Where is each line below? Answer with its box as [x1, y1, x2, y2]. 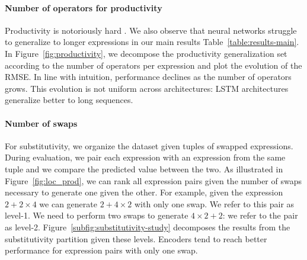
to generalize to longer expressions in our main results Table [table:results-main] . [5, 36, 299, 48]
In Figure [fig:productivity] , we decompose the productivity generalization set [5, 47, 287, 59]
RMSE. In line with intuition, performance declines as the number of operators [5, 70, 292, 83]
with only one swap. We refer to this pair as [134, 197, 295, 210]
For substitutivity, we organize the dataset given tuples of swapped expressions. [5, 139, 293, 152]
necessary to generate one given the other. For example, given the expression [5, 186, 283, 198]
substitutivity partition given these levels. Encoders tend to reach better [5, 232, 267, 245]
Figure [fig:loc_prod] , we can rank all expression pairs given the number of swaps [5, 174, 302, 187]
